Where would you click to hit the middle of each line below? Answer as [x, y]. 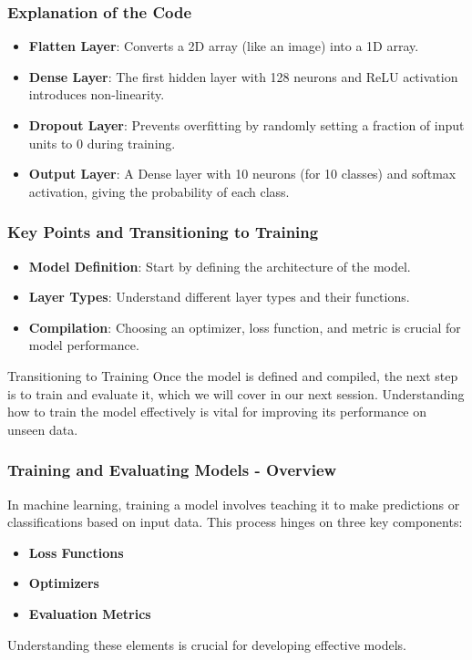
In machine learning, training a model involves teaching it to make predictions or [234, 504]
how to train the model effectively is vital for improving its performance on [217, 412]
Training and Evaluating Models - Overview [172, 470]
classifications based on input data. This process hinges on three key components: [235, 522]
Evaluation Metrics [90, 613]
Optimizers [64, 583]
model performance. [84, 345]
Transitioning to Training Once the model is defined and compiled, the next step [233, 375]
